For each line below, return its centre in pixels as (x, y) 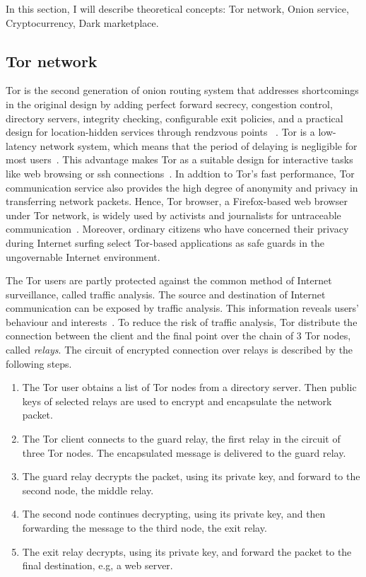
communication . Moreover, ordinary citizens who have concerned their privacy (177, 229)
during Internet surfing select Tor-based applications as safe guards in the (165, 242)
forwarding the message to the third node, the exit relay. (144, 528)
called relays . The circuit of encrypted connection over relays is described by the (179, 350)
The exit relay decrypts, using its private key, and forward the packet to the (187, 551)
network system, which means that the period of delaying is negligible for (199, 145)
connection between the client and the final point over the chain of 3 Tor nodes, (178, 336)
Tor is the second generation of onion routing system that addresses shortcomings (182, 90)
